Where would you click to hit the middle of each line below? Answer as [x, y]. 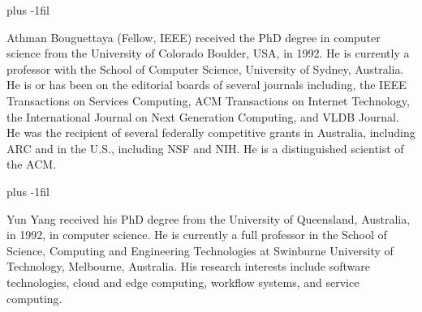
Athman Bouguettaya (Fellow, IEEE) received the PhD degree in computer [194, 37]
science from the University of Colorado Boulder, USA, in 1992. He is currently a [208, 53]
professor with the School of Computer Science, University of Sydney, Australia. [205, 68]
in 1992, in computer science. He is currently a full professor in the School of [197, 235]
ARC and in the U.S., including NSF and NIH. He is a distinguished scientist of [205, 148]
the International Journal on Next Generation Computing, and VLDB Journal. [203, 116]
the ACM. [32, 164]
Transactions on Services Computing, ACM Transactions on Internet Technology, [208, 100]
